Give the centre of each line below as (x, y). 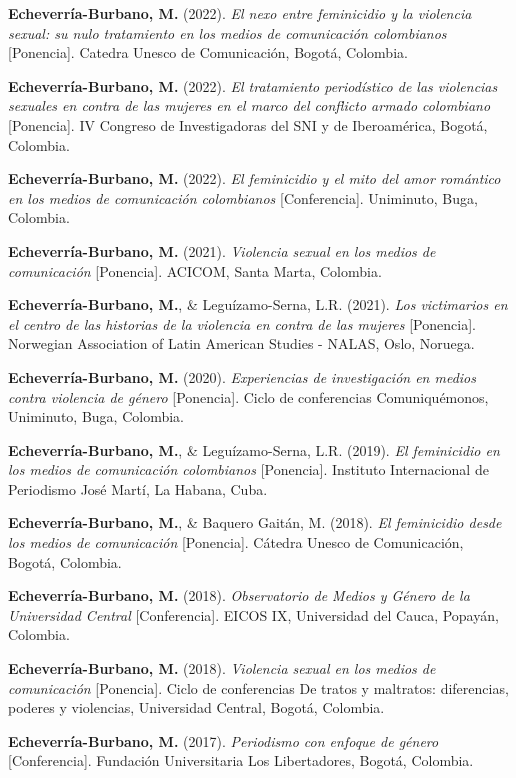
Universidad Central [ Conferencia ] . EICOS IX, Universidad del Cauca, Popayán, (253, 614)
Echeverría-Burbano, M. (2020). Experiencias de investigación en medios (242, 376)
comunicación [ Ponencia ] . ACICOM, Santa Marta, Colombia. (195, 270)
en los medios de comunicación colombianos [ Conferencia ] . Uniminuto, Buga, (243, 197)
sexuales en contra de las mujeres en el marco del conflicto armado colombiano (249, 105)
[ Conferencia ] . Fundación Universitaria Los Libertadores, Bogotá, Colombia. (241, 760)
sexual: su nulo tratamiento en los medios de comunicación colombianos (227, 32)
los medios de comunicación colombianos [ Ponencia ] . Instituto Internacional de (248, 469)
